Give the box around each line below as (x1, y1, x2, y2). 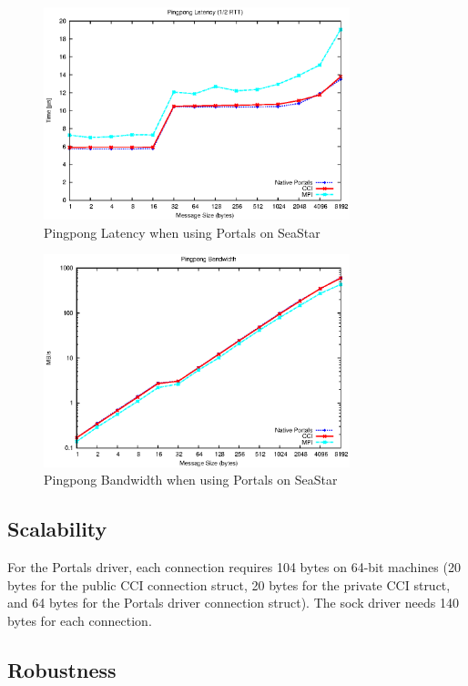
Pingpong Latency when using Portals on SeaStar (44, 222, 320, 241)
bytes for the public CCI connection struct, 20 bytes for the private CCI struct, (7, 575, 451, 594)
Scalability (7, 515, 107, 543)
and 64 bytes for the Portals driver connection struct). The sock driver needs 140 (7, 593, 459, 612)
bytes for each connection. (7, 610, 152, 630)
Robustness (7, 655, 117, 683)
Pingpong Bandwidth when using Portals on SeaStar (44, 470, 338, 489)
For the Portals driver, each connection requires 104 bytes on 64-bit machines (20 (7, 558, 461, 577)
